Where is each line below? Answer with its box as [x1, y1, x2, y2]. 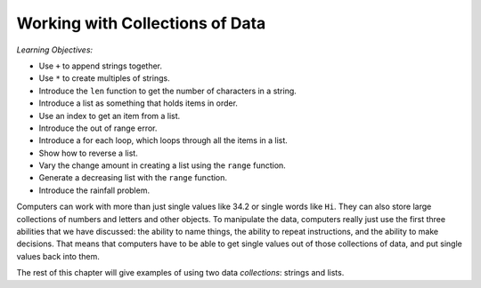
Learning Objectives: [16, 44, 94, 55]
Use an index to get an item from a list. [38, 110, 181, 121]
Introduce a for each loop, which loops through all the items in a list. [38, 135, 289, 146]
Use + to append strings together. [38, 60, 163, 71]
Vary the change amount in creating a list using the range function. [38, 160, 287, 171]
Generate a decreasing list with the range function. [38, 172, 227, 183]
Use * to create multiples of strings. [38, 73, 170, 84]
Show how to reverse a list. [38, 148, 138, 158]
